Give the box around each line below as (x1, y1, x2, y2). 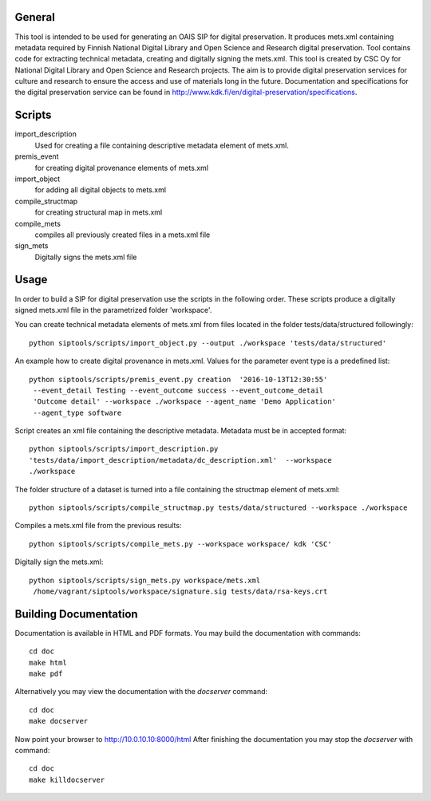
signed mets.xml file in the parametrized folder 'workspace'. (14, 305, 212, 314)
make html (29, 658, 67, 667)
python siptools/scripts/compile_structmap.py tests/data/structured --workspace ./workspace (29, 503, 408, 512)
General (14, 10, 56, 24)
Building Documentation (14, 607, 139, 621)
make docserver (29, 716, 89, 726)
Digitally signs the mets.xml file (34, 252, 137, 262)
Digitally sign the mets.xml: (14, 557, 104, 566)
